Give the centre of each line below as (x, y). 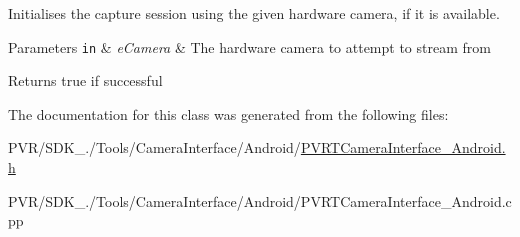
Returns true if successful (85, 80)
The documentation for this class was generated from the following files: (228, 113)
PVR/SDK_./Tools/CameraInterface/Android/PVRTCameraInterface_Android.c (260, 200)
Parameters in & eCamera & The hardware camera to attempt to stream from (249, 46)
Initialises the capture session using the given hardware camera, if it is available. (254, 13)
